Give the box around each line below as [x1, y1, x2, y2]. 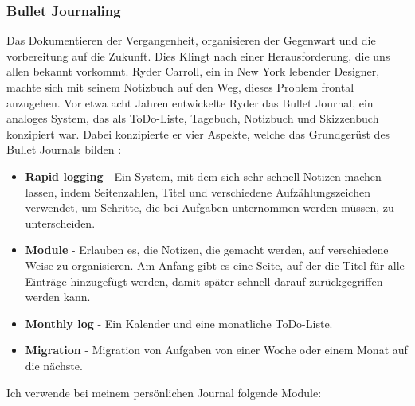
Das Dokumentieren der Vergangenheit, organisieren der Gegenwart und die [6, 32, 376, 49]
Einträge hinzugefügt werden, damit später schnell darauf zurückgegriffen [25, 272, 383, 289]
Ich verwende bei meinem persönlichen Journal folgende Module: [6, 384, 322, 400]
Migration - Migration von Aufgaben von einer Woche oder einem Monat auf [25, 342, 408, 358]
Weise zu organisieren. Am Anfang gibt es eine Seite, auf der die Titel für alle [25, 256, 405, 273]
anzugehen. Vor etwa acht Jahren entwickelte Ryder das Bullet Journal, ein [6, 94, 374, 111]
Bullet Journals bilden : [6, 141, 122, 158]
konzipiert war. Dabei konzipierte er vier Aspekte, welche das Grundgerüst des [6, 125, 390, 142]
